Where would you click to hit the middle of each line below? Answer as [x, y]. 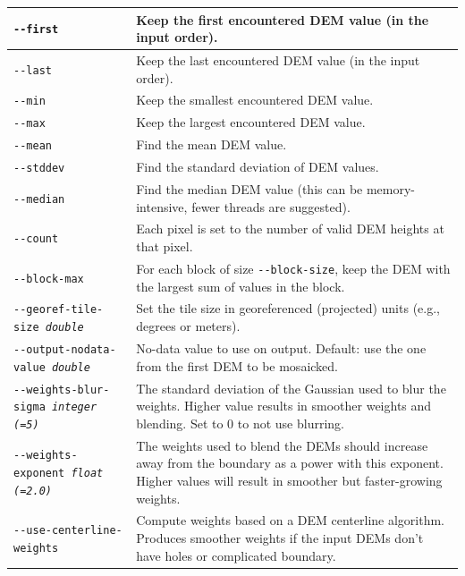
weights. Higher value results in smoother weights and [284, 406]
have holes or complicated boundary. [236, 555]
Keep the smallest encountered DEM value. [255, 100]
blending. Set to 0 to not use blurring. [240, 423]
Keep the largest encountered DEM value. [251, 122]
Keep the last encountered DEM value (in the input [278, 59]
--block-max [49, 279]
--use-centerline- [68, 531]
